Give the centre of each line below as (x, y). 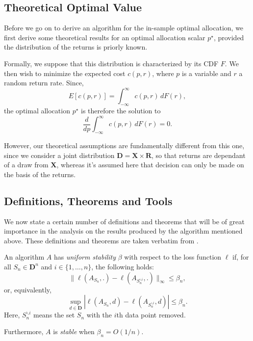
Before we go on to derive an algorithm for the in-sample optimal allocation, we (124, 28)
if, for (241, 257)
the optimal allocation (37, 111)
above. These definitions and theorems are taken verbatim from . (101, 240)
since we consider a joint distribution (59, 155)
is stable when (74, 331)
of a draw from (26, 165)
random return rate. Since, (44, 83)
